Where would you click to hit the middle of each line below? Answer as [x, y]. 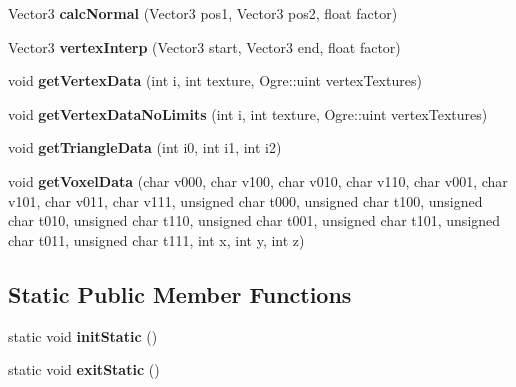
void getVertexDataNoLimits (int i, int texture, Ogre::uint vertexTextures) [248, 113]
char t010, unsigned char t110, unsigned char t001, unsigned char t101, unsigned [254, 220]
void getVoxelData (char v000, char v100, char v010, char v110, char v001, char [258, 180]
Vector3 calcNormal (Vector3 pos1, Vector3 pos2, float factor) [203, 13]
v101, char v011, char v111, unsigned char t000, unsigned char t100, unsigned [245, 200]
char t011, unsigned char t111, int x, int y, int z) [156, 239]
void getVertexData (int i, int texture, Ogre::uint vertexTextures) [215, 80]
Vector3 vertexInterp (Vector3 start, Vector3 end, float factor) [204, 46]
